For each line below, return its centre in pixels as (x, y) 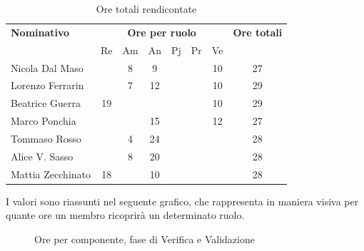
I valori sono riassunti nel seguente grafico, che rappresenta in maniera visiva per (182, 201)
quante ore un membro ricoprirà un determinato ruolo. (125, 215)
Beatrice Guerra (46, 103)
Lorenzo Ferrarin (47, 85)
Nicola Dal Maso (47, 67)
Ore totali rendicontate (146, 9)
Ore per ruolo (162, 32)
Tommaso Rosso (46, 138)
